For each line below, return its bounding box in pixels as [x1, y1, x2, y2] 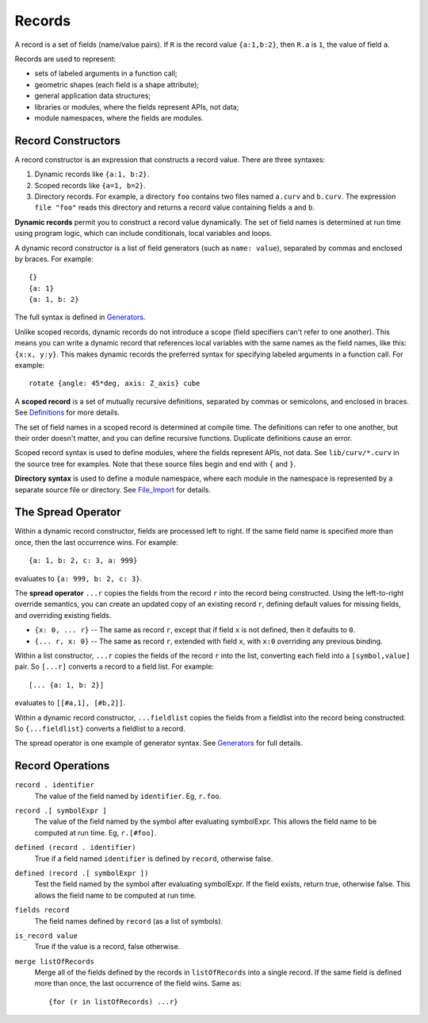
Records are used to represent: [14, 54, 117, 64]
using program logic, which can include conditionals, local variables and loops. [14, 229, 273, 238]
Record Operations [14, 759, 110, 773]
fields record [14, 905, 70, 915]
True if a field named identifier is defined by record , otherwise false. [34, 854, 273, 863]
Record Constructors [14, 133, 121, 147]
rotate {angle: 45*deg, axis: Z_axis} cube [29, 379, 201, 388]
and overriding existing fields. [14, 610, 112, 620]
